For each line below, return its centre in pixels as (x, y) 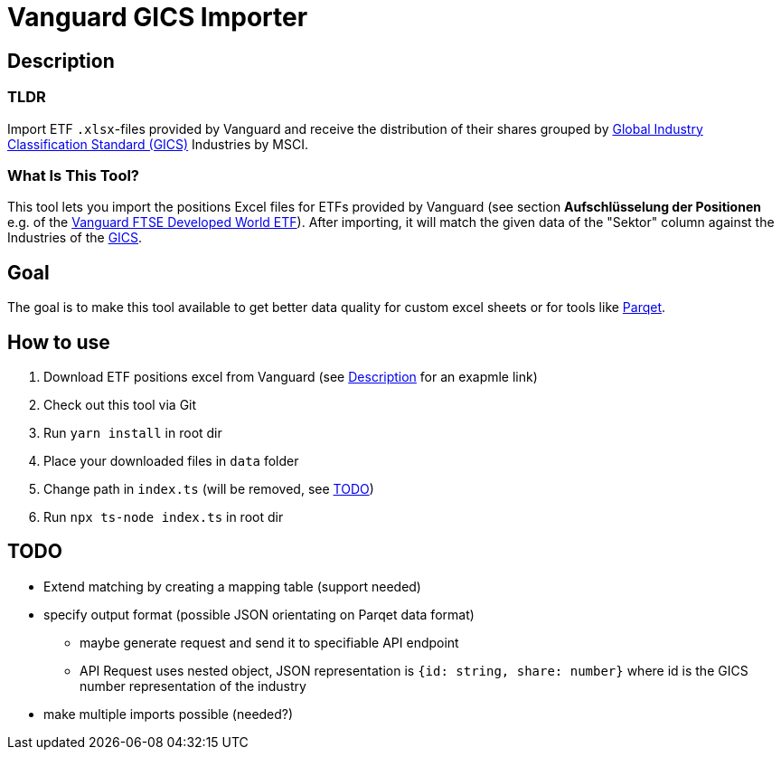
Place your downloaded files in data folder (171, 460)
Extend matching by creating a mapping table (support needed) (232, 586)
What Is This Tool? (74, 175)
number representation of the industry (193, 686)
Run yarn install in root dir (133, 432)
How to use (59, 342)
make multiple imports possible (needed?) (169, 714)
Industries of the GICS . (75, 238)
